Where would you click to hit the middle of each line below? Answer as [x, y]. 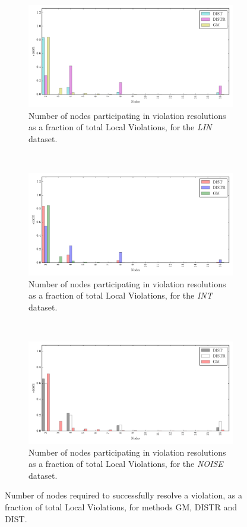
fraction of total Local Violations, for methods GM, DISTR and [121, 506]
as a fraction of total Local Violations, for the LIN [120, 127]
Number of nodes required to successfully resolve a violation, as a [123, 495]
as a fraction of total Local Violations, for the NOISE [126, 464]
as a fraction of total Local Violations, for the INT [121, 295]
